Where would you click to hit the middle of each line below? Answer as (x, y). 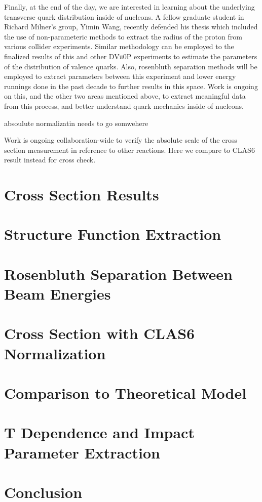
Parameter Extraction (82, 452)
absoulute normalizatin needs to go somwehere (76, 123)
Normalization (55, 353)
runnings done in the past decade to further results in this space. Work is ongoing (131, 86)
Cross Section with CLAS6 (100, 333)
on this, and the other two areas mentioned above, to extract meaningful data (125, 96)
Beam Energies (58, 294)
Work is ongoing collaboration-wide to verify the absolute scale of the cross (121, 140)
